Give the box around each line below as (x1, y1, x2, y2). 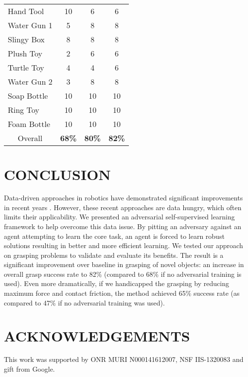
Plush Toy (8, 48, 42, 59)
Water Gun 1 (8, 19, 53, 31)
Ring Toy (8, 104, 39, 115)
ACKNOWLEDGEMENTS (4, 326, 190, 346)
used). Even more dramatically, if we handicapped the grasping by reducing (4, 278, 229, 288)
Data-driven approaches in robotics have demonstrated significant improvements (4, 193, 243, 203)
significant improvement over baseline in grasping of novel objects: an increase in (4, 259, 244, 269)
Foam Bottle (8, 118, 51, 129)
